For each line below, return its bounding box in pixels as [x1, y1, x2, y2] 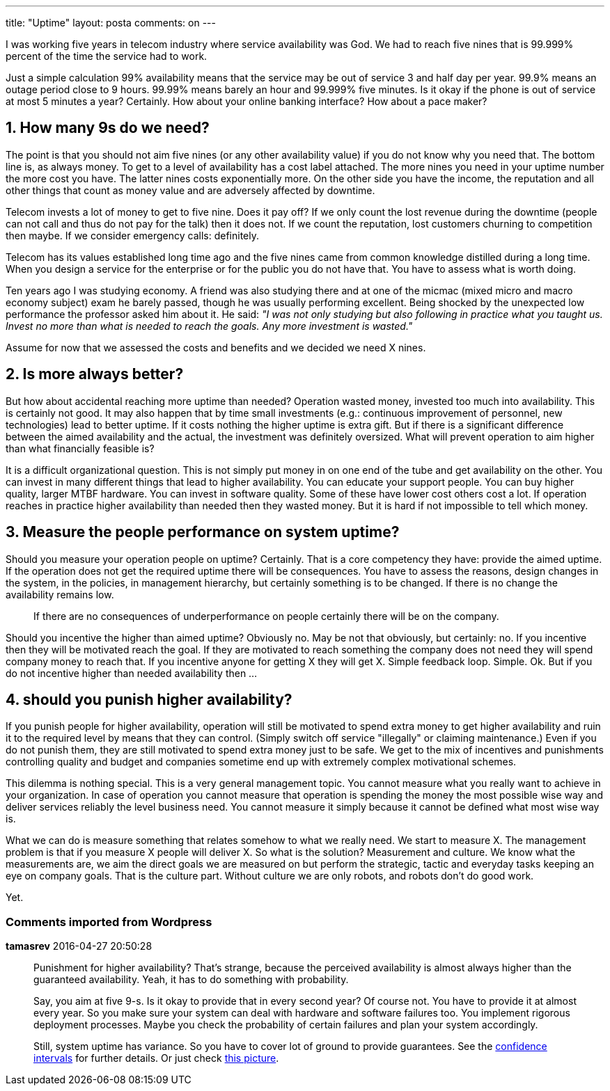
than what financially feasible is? [6, 442, 155, 454]
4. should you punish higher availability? [6, 690, 292, 708]
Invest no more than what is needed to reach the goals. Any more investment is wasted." [6, 319, 413, 332]
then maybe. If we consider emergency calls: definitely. [6, 229, 259, 241]
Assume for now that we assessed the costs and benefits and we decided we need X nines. [6, 341, 426, 353]
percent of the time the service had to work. [6, 50, 208, 62]
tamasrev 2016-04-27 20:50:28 [6, 940, 152, 953]
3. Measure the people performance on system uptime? [6, 523, 400, 541]
